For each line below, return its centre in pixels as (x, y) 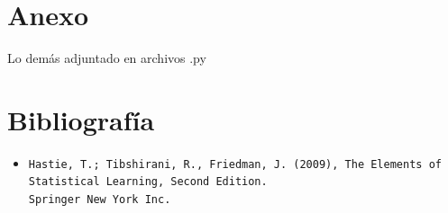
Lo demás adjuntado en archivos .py (107, 58)
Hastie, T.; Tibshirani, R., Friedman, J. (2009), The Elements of (235, 164)
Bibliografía (81, 119)
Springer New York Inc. (100, 200)
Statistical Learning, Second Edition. (148, 182)
